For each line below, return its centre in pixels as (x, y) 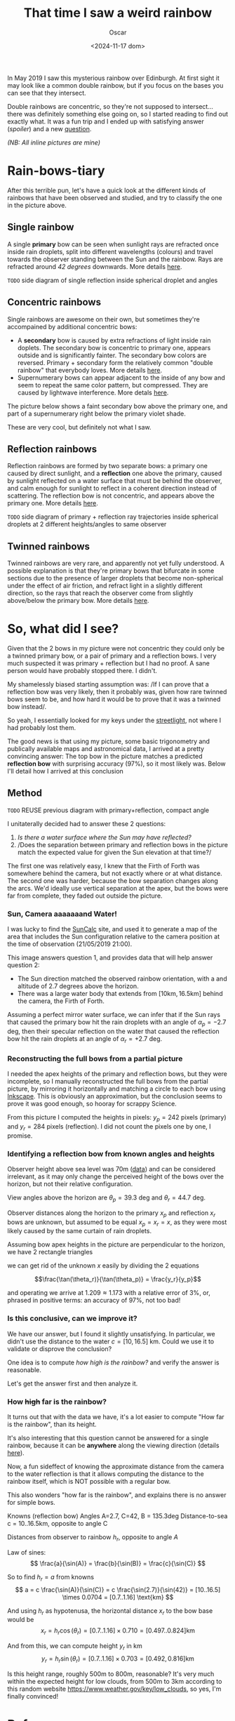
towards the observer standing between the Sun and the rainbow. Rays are (115, 259)
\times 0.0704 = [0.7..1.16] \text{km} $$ (118, 1597)
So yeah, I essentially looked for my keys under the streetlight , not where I (114, 720)
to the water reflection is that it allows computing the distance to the (106, 1474)
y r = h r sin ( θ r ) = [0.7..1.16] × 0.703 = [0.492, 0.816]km (118, 1659)
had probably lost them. (42, 728)
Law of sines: (27, 1552)
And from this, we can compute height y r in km (75, 1647)
